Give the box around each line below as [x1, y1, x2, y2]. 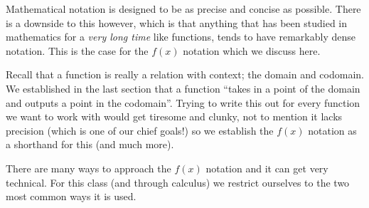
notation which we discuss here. [183, 43, 321, 58]
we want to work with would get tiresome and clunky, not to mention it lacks [6, 109, 343, 124]
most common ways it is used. [6, 189, 137, 204]
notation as [308, 123, 357, 137]
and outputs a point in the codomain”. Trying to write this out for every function [6, 95, 360, 110]
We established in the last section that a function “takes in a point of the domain [6, 80, 360, 95]
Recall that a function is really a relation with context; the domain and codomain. [6, 67, 364, 82]
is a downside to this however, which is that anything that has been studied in [6, 15, 348, 30]
